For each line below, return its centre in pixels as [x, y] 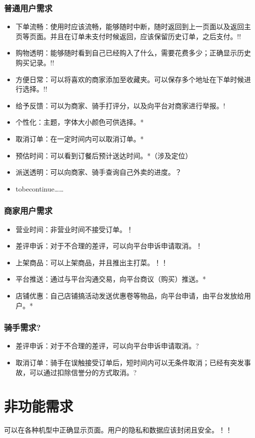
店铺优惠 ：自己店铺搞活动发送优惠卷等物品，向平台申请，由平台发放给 [130, 295]
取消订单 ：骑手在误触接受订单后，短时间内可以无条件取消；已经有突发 [130, 362]
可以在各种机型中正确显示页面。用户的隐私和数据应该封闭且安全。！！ [118, 430]
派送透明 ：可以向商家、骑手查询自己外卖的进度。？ [99, 172]
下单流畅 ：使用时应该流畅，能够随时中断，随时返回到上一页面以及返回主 [133, 26]
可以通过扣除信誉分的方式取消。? [83, 372]
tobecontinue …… [40, 188]
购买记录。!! [35, 62]
